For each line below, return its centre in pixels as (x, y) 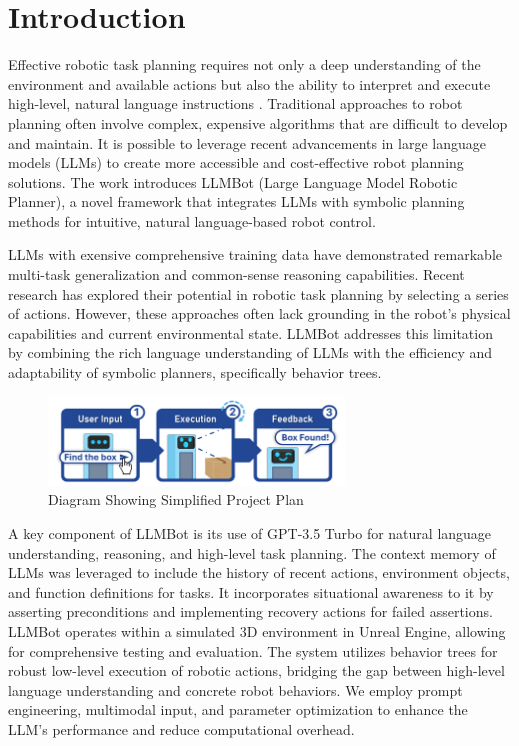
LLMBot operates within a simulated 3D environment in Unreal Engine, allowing (257, 631)
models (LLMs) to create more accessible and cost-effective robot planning (236, 162)
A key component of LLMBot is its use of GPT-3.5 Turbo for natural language (250, 533)
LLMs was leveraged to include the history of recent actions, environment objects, (259, 572)
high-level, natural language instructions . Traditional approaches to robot (235, 103)
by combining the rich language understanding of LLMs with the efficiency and (250, 352)
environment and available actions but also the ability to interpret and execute (249, 83)
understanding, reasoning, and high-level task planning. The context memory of (252, 552)
